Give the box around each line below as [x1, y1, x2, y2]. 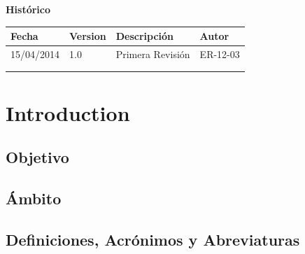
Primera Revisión [115, 46, 190, 61]
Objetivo [6, 146, 69, 168]
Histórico [6, 2, 51, 16]
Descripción [115, 29, 174, 43]
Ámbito [6, 188, 62, 209]
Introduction [6, 98, 130, 127]
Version [69, 29, 106, 43]
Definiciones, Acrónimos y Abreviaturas [6, 228, 300, 250]
